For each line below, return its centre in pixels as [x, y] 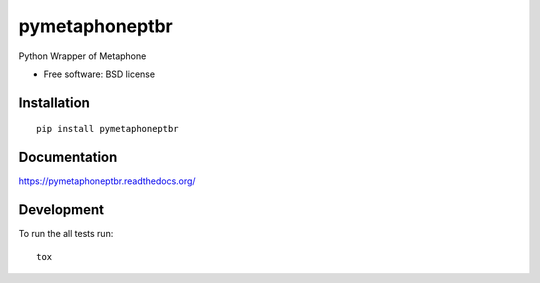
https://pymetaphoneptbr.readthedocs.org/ [107, 181]
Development [61, 210]
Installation [54, 102]
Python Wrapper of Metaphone [82, 56]
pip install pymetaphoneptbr [107, 129]
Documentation [68, 157]
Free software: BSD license [99, 74]
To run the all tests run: [66, 234]
